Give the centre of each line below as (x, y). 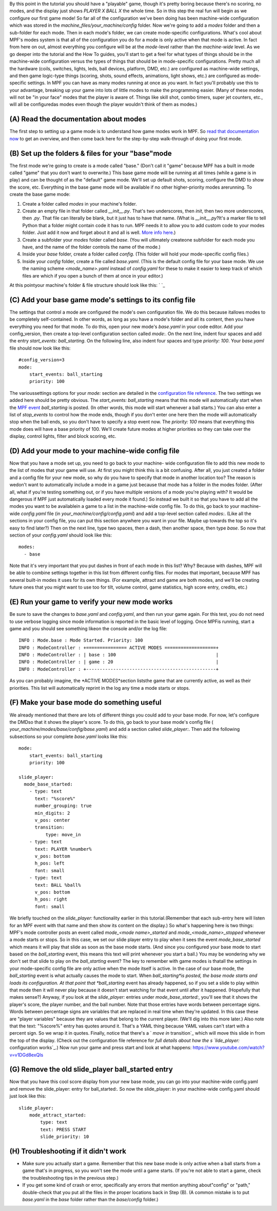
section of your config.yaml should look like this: (61, 535)
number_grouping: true (63, 806)
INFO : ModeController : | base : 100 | (119, 655)
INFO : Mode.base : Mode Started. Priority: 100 (81, 640)
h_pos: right (51, 899)
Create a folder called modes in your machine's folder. (80, 204)
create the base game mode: (40, 194)
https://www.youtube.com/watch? (229, 1048)
